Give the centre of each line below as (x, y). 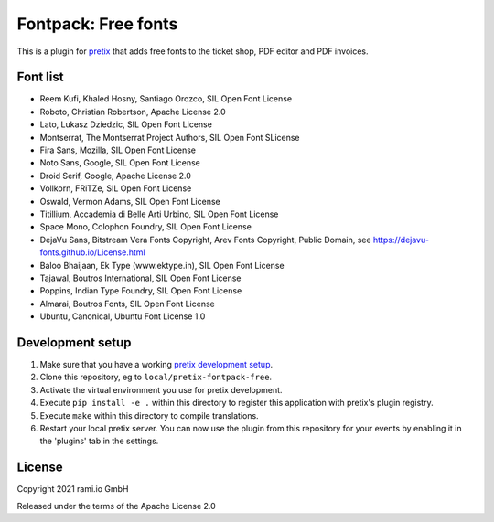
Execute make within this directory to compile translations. (150, 415)
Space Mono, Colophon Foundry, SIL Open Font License (145, 227)
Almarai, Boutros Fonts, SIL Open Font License (127, 304)
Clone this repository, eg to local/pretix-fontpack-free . (156, 377)
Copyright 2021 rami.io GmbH (73, 489)
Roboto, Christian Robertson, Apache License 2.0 (133, 112)
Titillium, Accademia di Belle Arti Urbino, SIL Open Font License (159, 214)
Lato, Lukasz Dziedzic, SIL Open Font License (126, 124)
